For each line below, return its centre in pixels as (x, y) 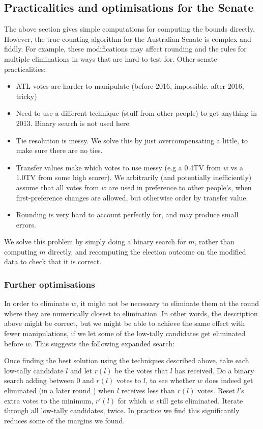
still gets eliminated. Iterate (200, 400)
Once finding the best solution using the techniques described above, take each (127, 360)
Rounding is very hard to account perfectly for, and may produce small (127, 214)
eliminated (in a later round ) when (60, 390)
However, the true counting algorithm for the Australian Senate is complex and (128, 39)
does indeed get (229, 380)
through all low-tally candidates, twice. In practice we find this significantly (122, 410)
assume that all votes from (57, 187)
